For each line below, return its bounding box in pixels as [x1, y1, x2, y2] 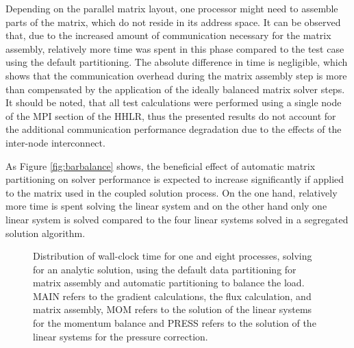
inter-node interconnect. [5, 135, 105, 149]
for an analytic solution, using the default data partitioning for [33, 262, 296, 276]
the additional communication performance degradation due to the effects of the [5, 122, 342, 136]
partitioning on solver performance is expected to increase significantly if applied [5, 172, 344, 186]
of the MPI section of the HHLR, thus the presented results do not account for [5, 108, 336, 123]
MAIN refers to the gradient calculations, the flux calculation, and [33, 288, 312, 303]
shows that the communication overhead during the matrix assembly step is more [5, 68, 347, 82]
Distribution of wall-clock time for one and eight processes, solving [33, 249, 312, 263]
